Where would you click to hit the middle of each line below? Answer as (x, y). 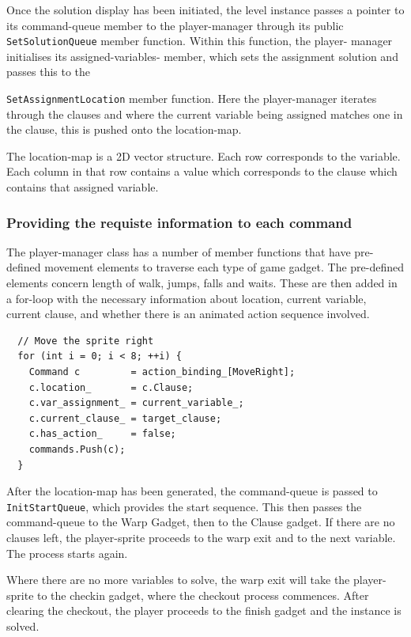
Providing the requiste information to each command (179, 222)
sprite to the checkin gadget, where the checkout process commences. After (188, 595)
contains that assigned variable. (83, 187)
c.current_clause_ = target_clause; (125, 418)
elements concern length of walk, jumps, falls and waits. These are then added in (202, 283)
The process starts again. (67, 553)
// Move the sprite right (86, 341)
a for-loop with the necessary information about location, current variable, (187, 298)
